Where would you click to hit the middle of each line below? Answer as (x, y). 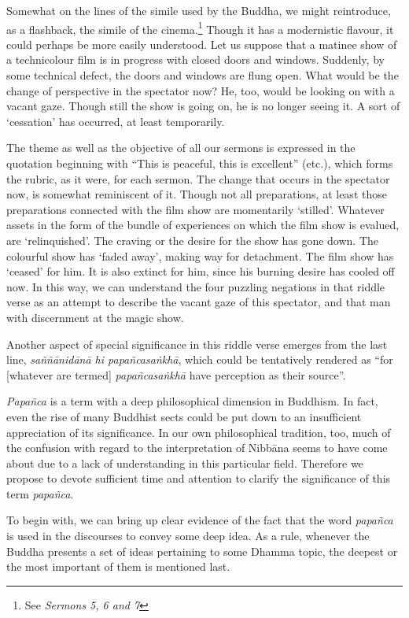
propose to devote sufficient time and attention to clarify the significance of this (199, 478)
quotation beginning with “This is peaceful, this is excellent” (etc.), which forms (200, 163)
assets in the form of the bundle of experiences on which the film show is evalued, (203, 225)
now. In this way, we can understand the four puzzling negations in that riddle (196, 286)
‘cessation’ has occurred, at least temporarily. (116, 121)
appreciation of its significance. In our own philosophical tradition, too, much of (199, 432)
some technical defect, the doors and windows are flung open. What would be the (203, 75)
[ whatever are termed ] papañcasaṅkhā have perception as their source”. (176, 374)
